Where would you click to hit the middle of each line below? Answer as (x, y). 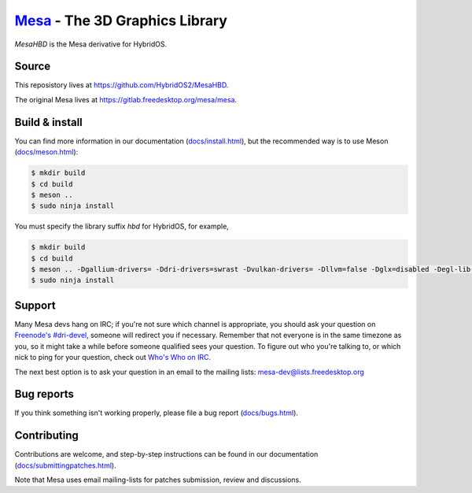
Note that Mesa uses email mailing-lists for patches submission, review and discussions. (158, 480)
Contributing (46, 436)
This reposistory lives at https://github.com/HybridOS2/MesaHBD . (122, 85)
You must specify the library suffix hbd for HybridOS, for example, (122, 226)
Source (33, 67)
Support (35, 305)
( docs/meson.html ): (46, 152)
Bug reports (44, 394)
